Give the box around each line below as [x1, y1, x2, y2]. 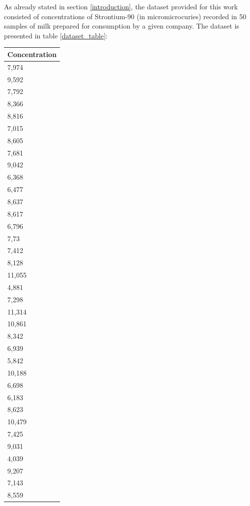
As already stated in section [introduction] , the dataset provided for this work [4, 1, 238, 11]
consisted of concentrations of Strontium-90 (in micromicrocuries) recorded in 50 [4, 11, 247, 21]
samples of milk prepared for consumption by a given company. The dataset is [4, 21, 239, 31]
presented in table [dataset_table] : [4, 30, 108, 40]
